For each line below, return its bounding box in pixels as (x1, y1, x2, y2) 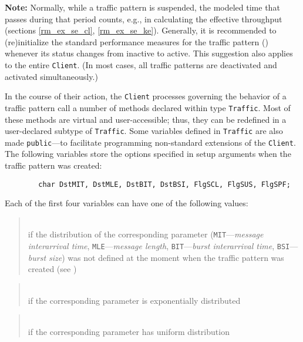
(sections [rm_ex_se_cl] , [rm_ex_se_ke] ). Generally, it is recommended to (5, 24, 277, 36)
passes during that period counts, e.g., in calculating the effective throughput (5, 12, 282, 25)
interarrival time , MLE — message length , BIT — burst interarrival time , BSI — (28, 240, 298, 252)
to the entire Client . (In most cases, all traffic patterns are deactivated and (5, 58, 277, 71)
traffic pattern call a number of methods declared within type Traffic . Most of (5, 101, 291, 113)
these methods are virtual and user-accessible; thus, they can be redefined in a (5, 113, 287, 125)
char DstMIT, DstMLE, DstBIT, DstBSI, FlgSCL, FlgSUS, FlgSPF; (38, 180, 291, 189)
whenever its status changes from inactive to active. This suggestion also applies (5, 47, 293, 59)
